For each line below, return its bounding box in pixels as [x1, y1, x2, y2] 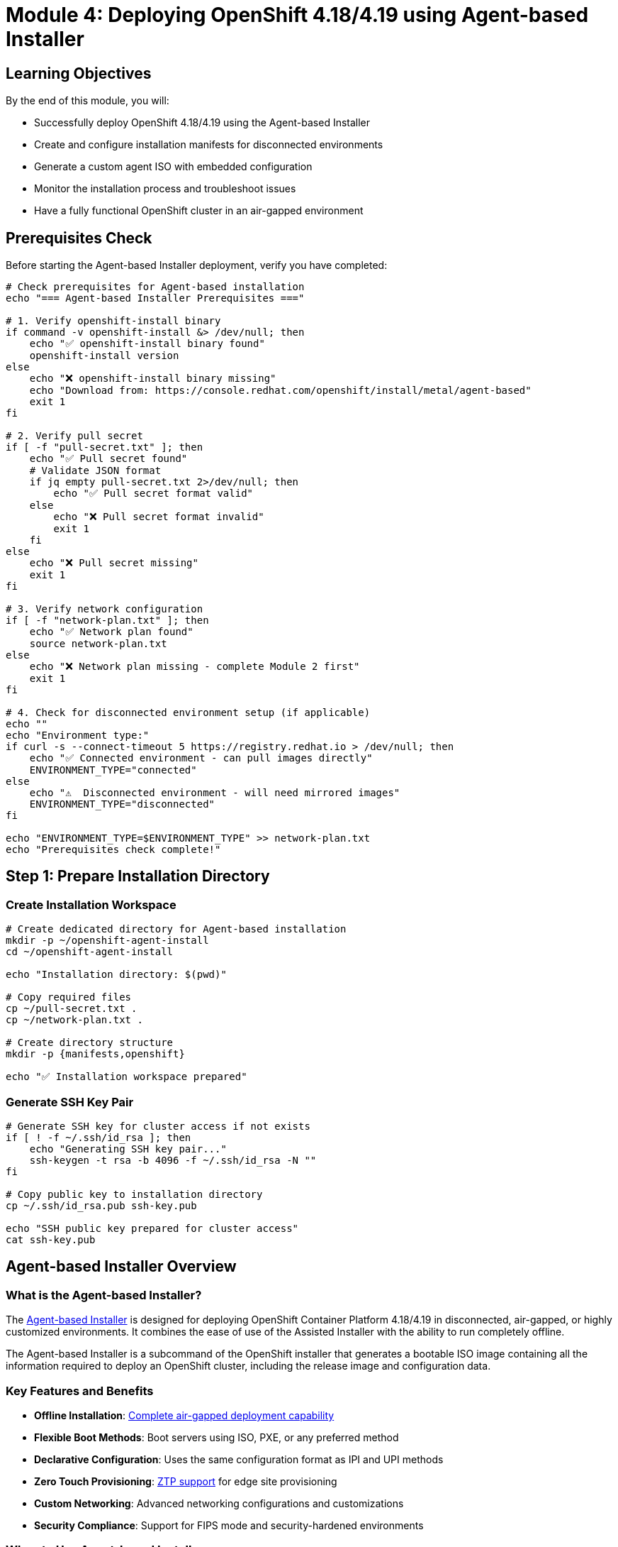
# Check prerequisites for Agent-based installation [6, 281, 305, 293]
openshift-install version [29, 350, 179, 362]
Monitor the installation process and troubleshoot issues [34, 182, 296, 195]
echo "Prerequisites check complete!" [6, 844, 221, 856]
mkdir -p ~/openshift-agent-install [6, 935, 209, 947]
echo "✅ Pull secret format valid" [53, 488, 253, 500]
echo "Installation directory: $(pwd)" [6, 969, 227, 981]
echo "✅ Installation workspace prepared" [6, 1071, 247, 1083]
